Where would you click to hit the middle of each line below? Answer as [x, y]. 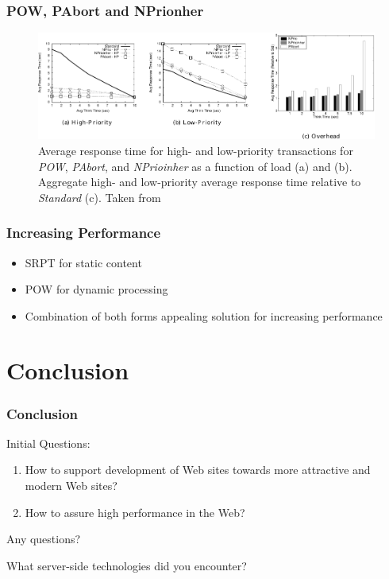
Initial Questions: [48, 443]
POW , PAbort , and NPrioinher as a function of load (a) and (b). [195, 166]
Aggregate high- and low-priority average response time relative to [200, 182]
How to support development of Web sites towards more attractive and [198, 470]
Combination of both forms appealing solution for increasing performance [204, 315]
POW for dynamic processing [96, 289]
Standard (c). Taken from [100, 197]
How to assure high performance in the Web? [135, 512]
